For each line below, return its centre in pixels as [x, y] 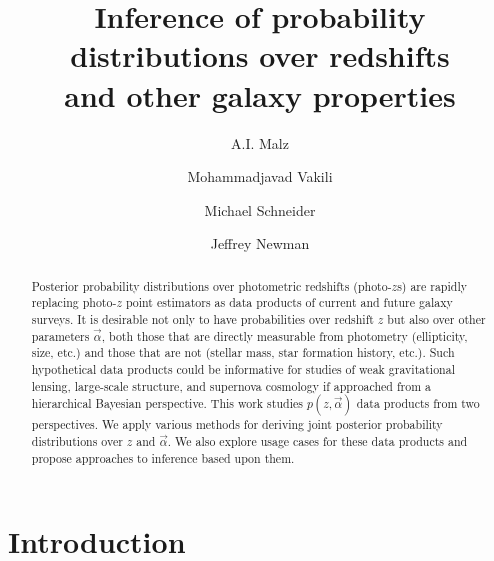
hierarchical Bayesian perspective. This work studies [167, 403]
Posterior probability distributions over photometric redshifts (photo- [211, 285]
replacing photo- [74, 302]
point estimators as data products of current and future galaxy [289, 302]
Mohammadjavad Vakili [260, 176]
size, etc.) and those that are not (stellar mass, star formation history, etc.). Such [243, 352]
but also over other [436, 318]
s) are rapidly [432, 285]
